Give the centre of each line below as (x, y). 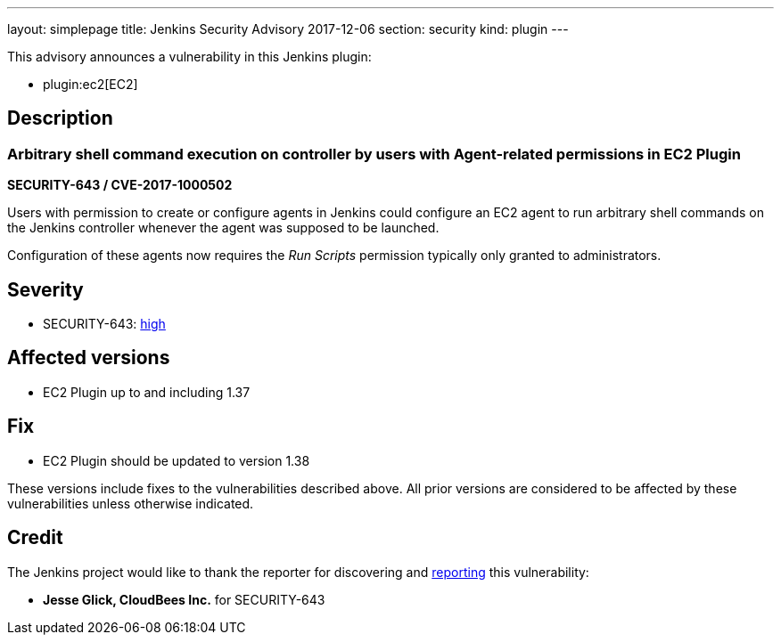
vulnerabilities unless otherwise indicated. (131, 503)
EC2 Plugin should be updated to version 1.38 (177, 460)
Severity (45, 289)
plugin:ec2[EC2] (90, 84)
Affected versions (89, 358)
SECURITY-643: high (104, 324)
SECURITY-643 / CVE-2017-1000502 (120, 185)
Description (60, 118)
